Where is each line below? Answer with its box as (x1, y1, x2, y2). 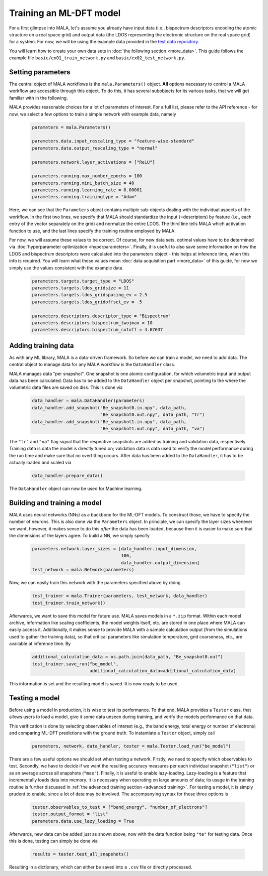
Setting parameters (9, 68, 70, 76)
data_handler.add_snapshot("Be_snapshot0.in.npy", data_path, (32, 405, 187, 410)
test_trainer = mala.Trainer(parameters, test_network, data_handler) (32, 593, 208, 599)
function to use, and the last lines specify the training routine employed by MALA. (9, 228, 176, 234)
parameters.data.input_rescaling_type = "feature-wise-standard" (32, 138, 195, 144)
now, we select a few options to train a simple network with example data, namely (9, 111, 176, 117)
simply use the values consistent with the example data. (9, 264, 124, 271)
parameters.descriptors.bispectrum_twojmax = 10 (32, 320, 153, 326)
